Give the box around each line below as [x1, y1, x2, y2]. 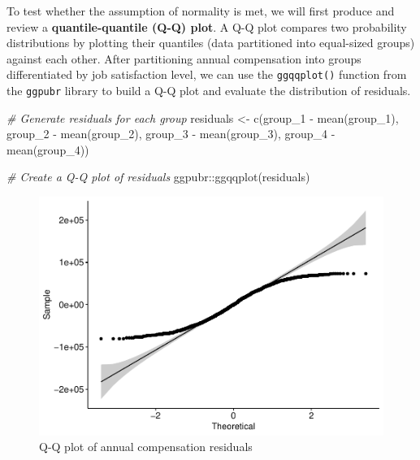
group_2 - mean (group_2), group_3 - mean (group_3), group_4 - [6, 125, 336, 142]
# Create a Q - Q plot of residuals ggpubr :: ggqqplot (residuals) [6, 168, 310, 185]
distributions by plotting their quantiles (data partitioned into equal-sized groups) [6, 34, 415, 51]
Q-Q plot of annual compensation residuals [39, 438, 253, 455]
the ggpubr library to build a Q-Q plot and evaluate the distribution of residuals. [6, 82, 411, 99]
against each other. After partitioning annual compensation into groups [6, 50, 362, 67]
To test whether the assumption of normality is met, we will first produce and [6, 2, 395, 19]
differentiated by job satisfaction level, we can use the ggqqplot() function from [6, 66, 407, 83]
